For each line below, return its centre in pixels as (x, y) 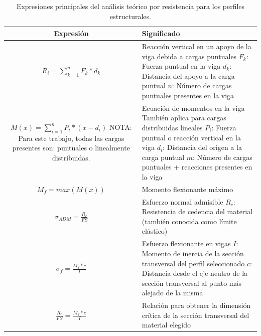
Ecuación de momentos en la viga (193, 108)
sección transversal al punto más (191, 283)
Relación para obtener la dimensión (196, 305)
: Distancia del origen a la (202, 147)
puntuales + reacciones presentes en (197, 167)
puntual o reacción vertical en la (191, 137)
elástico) (155, 231)
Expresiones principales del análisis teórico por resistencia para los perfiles (130, 6)
